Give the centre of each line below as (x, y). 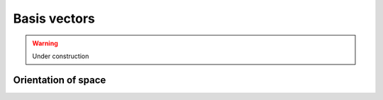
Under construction (61, 56)
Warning (45, 43)
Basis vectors (54, 18)
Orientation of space (60, 80)
